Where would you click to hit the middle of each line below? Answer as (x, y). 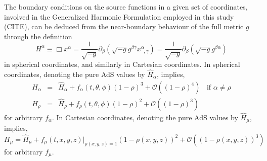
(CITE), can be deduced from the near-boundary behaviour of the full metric (124, 26)
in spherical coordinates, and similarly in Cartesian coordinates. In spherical (122, 64)
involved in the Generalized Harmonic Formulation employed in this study (119, 16)
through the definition (38, 36)
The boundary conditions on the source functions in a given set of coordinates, (126, 7)
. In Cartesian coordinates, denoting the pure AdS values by (145, 117)
